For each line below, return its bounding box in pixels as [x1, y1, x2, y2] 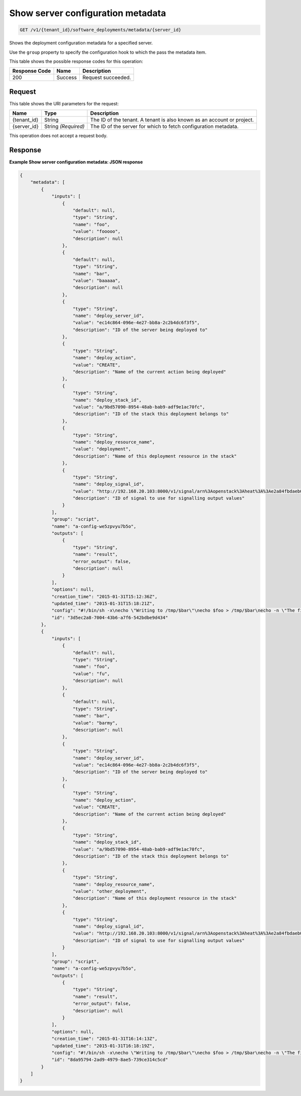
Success [56, 74, 77, 81]
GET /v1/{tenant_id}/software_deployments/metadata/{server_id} [20, 27, 182, 33]
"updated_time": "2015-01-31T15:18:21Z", [51, 600, 155, 606]
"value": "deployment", [73, 446, 131, 452]
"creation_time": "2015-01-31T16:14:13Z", [51, 1036, 158, 1042]
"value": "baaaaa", [73, 277, 120, 283]
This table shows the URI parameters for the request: [9, 100, 119, 106]
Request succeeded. [82, 74, 131, 81]
